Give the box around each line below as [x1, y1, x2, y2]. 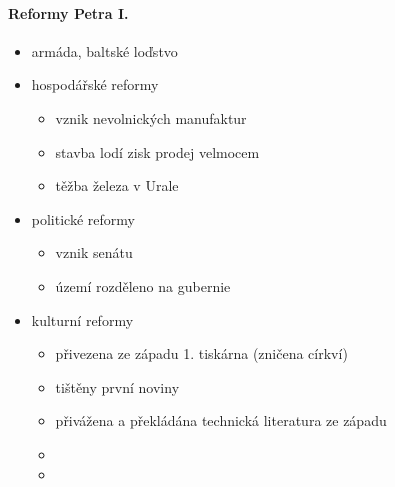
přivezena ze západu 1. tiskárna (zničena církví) [55, 343, 348, 364]
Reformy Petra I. [8, 2, 129, 23]
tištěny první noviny [55, 376, 180, 397]
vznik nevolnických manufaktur [55, 107, 247, 128]
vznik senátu [55, 242, 133, 263]
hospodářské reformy [31, 74, 159, 95]
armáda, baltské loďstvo [31, 40, 178, 61]
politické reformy [31, 208, 135, 229]
